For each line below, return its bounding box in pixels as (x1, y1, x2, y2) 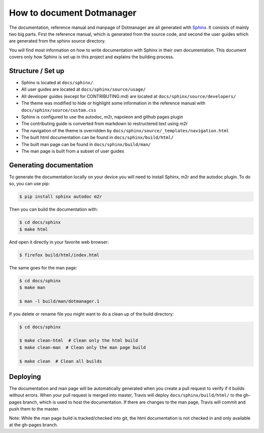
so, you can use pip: (9, 181, 50, 187)
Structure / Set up (9, 67, 65, 75)
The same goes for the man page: (9, 265, 78, 270)
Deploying (9, 373, 41, 381)
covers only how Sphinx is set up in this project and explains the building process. (9, 54, 175, 60)
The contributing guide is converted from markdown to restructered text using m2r (21, 120, 188, 127)
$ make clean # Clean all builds (19, 358, 102, 364)
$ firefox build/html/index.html (19, 252, 100, 258)
